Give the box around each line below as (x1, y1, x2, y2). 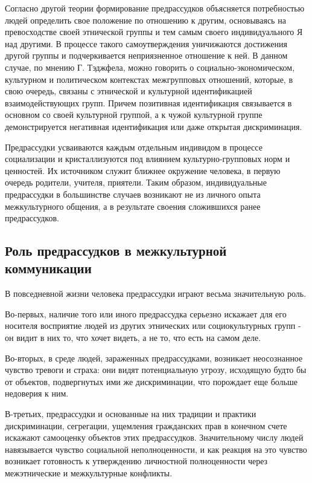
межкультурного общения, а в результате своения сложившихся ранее (5, 199, 261, 212)
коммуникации (5, 259, 92, 277)
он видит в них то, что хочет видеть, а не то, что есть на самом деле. (5, 331, 261, 344)
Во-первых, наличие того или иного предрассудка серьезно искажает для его (5, 307, 287, 320)
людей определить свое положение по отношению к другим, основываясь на (5, 13, 286, 26)
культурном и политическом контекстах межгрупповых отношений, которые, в (5, 73, 293, 85)
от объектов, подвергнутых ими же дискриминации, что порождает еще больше (5, 375, 298, 387)
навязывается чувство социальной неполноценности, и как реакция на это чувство (5, 442, 307, 455)
